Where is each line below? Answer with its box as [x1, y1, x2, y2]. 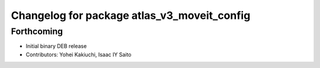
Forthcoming [11, 26, 63, 37]
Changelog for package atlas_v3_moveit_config [11, 9, 251, 22]
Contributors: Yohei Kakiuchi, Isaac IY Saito [25, 51, 132, 58]
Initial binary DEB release [25, 43, 87, 50]
